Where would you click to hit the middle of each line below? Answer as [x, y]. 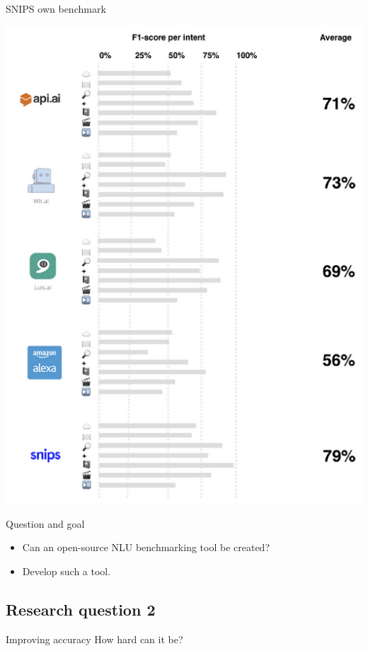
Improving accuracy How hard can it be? [94, 639]
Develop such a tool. [67, 571]
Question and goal [45, 523]
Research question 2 [81, 609]
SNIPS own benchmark [56, 9]
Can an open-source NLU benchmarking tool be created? [146, 547]
